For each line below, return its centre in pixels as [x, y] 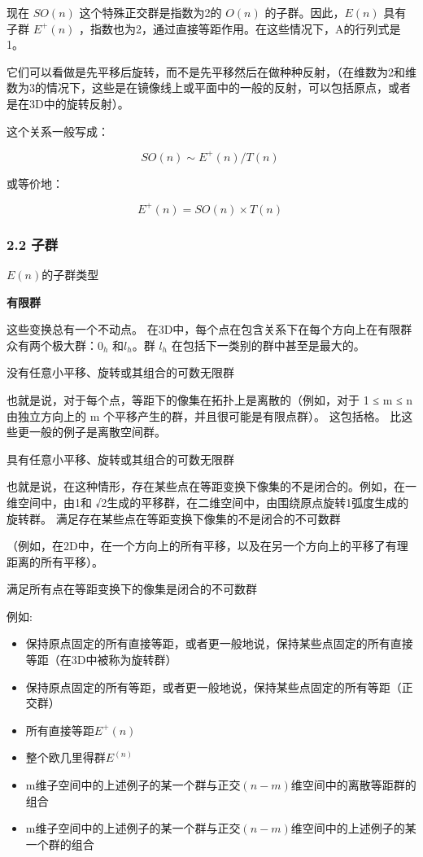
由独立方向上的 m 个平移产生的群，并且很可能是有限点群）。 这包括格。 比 [204, 415]
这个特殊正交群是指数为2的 [150, 12]
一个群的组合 [60, 844]
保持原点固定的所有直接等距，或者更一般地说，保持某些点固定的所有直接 [219, 643]
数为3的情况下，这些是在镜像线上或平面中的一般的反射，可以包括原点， [197, 87]
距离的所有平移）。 [55, 561]
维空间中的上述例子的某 [353, 828]
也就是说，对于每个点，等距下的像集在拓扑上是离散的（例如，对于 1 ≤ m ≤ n [210, 399]
